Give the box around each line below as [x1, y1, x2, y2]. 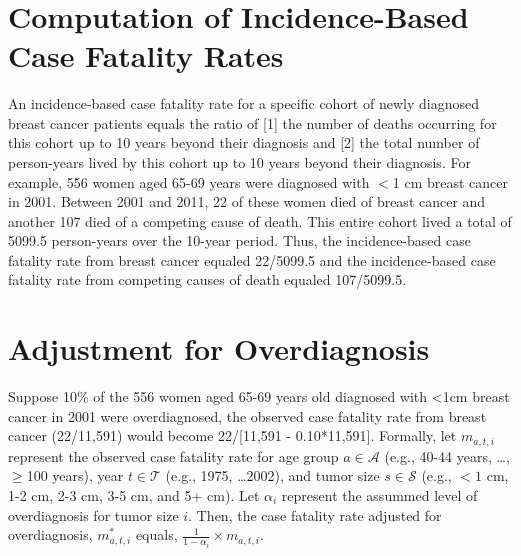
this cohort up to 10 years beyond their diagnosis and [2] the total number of [8, 132, 480, 153]
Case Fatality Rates [8, 35, 284, 76]
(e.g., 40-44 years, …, [384, 445, 510, 466]
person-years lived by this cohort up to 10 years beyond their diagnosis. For [8, 151, 471, 172]
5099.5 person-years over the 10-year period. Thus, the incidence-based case [8, 230, 471, 251]
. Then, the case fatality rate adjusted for [188, 504, 442, 525]
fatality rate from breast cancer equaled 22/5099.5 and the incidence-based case [8, 249, 496, 270]
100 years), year [26, 465, 124, 486]
